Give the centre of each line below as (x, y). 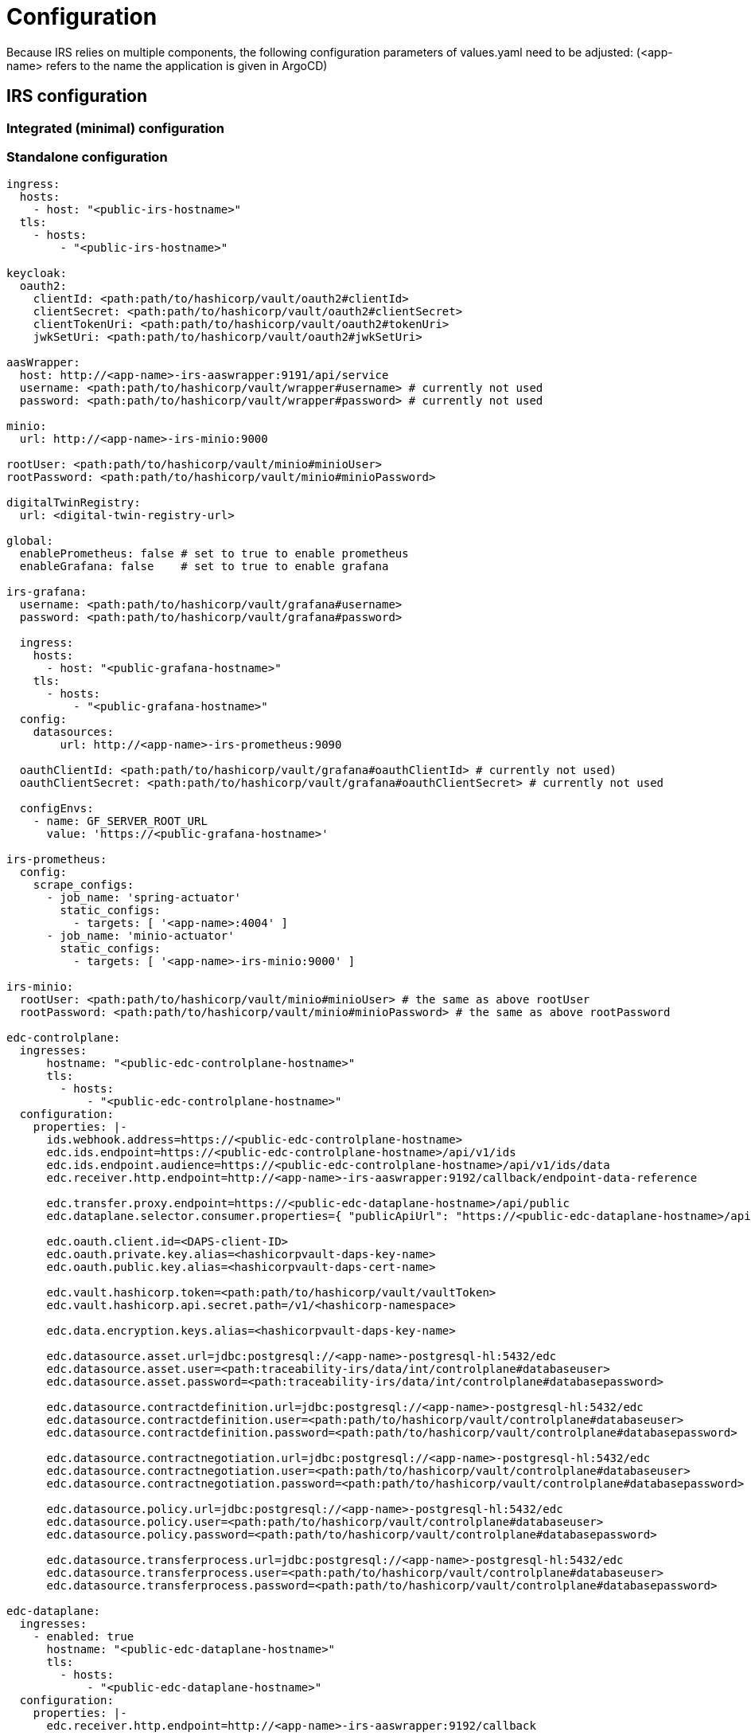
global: (30, 541)
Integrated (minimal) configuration (116, 128)
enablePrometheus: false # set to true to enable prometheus (214, 554)
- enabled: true (84, 1637)
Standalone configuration (87, 156)
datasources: (73, 732)
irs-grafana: (47, 592)
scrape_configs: (84, 885)
